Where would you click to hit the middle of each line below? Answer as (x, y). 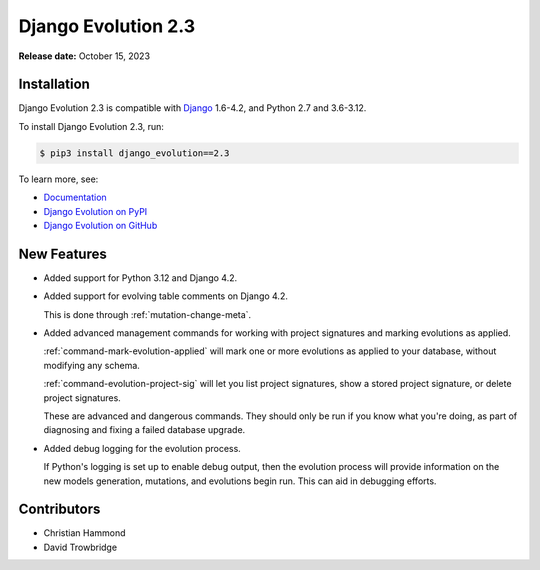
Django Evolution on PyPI (95, 211)
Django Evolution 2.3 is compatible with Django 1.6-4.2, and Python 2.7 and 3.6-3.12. (192, 108)
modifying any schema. (91, 365)
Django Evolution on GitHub (100, 225)
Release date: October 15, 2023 (84, 56)
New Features (62, 253)
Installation (54, 84)
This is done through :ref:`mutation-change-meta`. (147, 314)
